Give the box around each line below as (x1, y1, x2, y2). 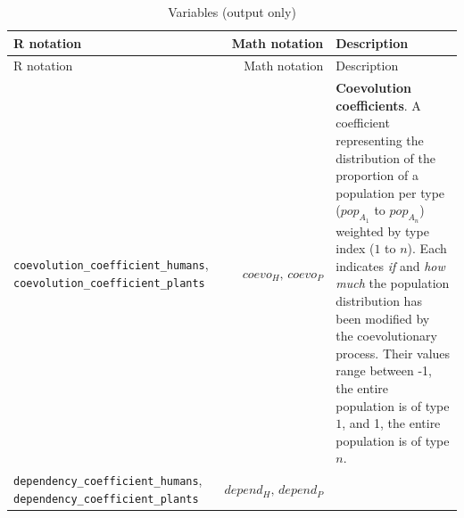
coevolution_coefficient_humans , (13, 254, 209, 273)
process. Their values (336, 343, 451, 362)
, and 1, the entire (342, 414, 441, 432)
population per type (336, 183, 445, 201)
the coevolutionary (336, 326, 437, 345)
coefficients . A (336, 95, 421, 114)
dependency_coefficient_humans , (13, 471, 203, 489)
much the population (336, 274, 450, 292)
